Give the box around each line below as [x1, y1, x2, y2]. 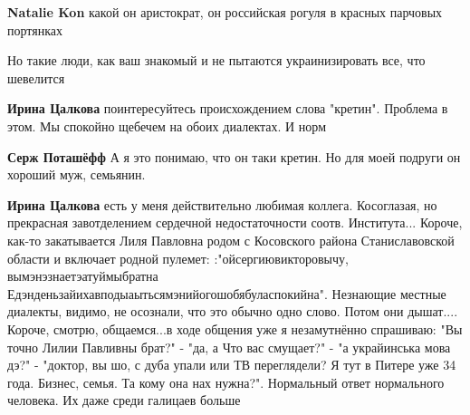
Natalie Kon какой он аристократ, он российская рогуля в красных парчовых [7, 3, 443, 21]
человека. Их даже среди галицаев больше [7, 391, 241, 410]
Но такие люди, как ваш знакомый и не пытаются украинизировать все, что [7, 51, 426, 70]
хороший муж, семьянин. [7, 165, 146, 184]
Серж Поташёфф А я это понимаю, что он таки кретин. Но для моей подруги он [7, 147, 461, 166]
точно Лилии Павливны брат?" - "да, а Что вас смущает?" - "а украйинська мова [7, 337, 451, 356]
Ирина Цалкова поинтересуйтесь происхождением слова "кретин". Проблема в [7, 99, 448, 118]
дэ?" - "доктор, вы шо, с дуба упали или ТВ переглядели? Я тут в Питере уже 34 [7, 355, 456, 374]
